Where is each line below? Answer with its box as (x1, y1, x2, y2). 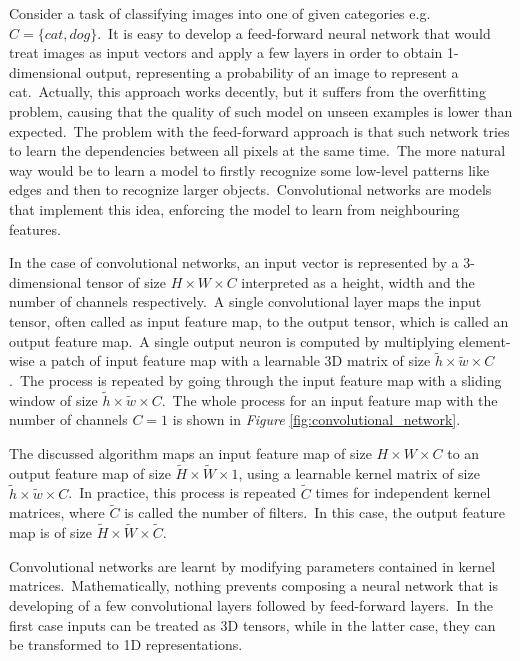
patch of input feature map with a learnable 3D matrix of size (51, 350, 431, 371)
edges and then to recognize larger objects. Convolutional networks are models (9, 179, 492, 200)
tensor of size (86, 271, 166, 292)
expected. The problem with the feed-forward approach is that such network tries (9, 120, 510, 141)
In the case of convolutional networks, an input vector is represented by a (9, 252, 459, 273)
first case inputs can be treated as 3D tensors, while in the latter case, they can (9, 614, 496, 635)
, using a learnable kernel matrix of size (238, 462, 480, 483)
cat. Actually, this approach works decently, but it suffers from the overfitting (9, 81, 486, 102)
